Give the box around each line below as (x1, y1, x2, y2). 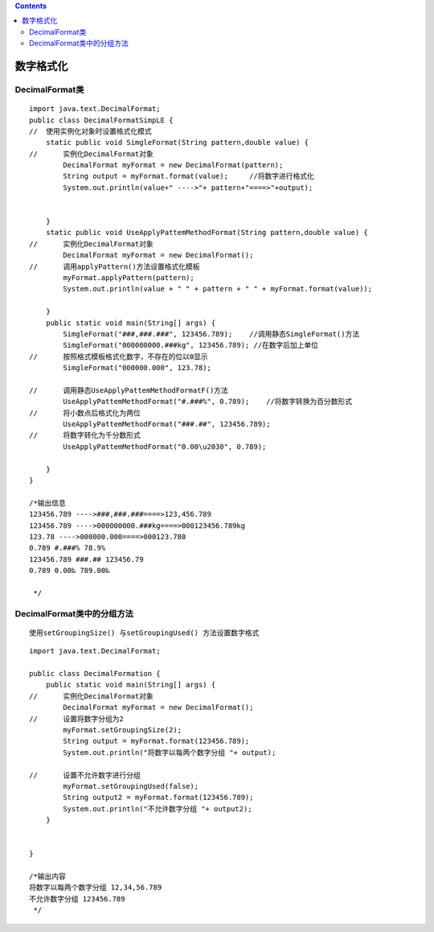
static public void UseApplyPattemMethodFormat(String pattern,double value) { (45, 228, 369, 237)
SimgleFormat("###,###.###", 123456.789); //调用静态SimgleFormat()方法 (63, 329, 360, 338)
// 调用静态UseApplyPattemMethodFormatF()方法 (29, 386, 228, 394)
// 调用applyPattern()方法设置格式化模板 (29, 262, 200, 271)
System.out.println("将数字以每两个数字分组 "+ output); (63, 748, 276, 757)
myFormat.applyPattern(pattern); (63, 274, 194, 282)
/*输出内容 (29, 872, 66, 881)
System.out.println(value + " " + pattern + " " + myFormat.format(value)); (63, 284, 373, 294)
